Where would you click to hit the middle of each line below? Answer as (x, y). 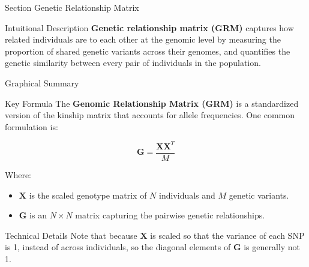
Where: (18, 174)
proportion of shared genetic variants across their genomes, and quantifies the (148, 51)
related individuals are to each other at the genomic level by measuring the (143, 39)
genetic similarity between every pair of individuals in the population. (133, 63)
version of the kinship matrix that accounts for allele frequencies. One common (150, 115)
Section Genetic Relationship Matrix (72, 7)
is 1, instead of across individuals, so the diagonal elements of (118, 247)
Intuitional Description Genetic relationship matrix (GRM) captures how (149, 27)
